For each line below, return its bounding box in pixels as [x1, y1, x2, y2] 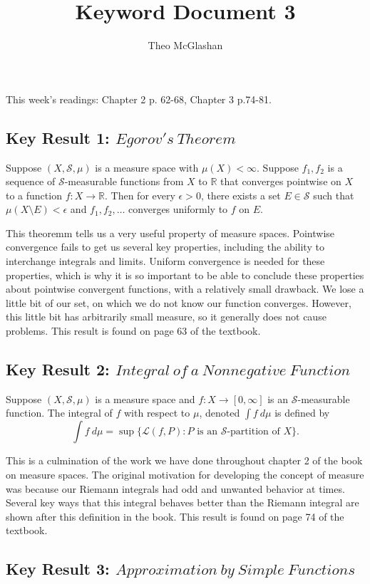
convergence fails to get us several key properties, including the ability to [6, 239, 324, 254]
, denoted [199, 405, 240, 420]
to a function [6, 187, 62, 202]
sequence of [6, 174, 56, 189]
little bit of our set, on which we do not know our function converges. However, [6, 295, 351, 310]
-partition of [227, 427, 280, 437]
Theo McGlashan [148, 38, 223, 53]
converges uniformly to [128, 202, 228, 217]
